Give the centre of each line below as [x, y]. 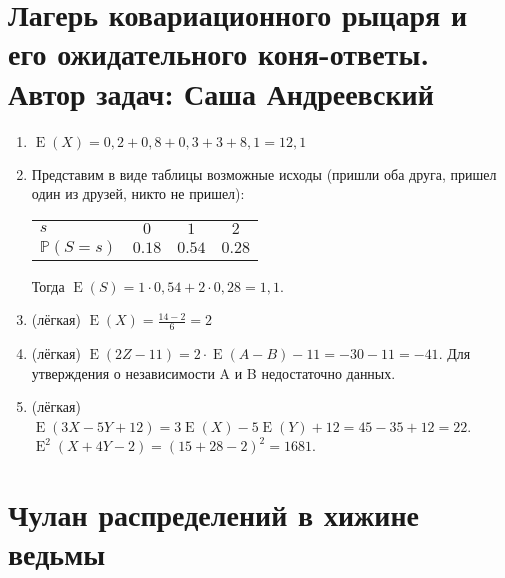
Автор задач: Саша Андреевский [221, 92]
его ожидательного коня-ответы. [219, 53]
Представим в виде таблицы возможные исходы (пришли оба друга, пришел [264, 173]
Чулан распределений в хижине [214, 514]
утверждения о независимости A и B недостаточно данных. [213, 372]
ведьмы [57, 553]
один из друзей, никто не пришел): [138, 193]
